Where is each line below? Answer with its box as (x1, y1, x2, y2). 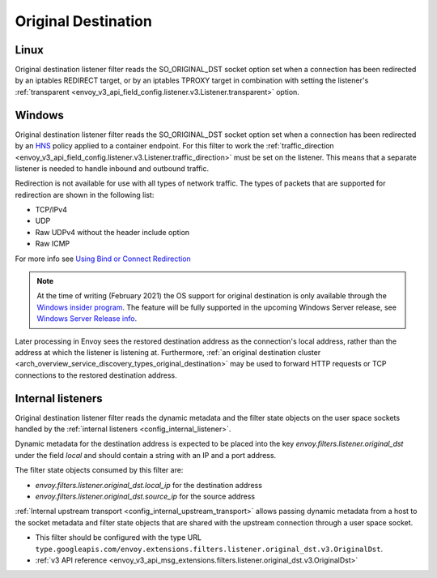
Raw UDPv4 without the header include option (35, 227, 190, 237)
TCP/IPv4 (35, 205, 68, 215)
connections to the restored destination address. (15, 370, 177, 380)
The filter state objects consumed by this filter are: (15, 465, 184, 475)
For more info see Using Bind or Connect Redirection (15, 254, 192, 263)
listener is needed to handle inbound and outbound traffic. (15, 163, 210, 173)
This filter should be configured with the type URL (35, 533, 202, 542)
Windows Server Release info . (36, 314, 138, 323)
